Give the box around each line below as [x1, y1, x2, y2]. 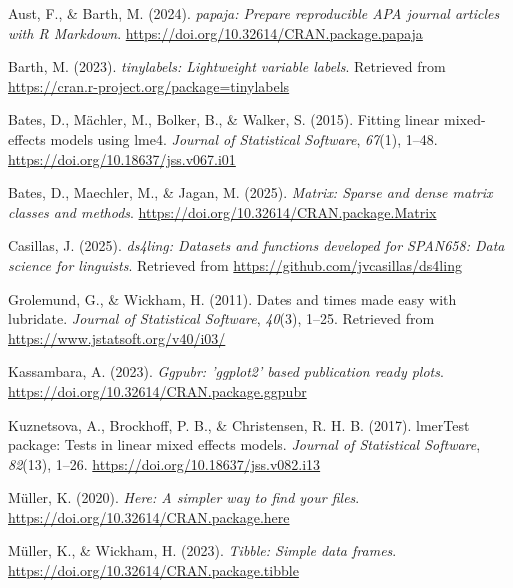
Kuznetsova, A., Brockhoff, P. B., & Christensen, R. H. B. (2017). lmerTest [8, 414, 470, 435]
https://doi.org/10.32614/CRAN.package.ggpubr [8, 380, 307, 401]
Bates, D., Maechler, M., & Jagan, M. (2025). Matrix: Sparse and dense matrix [8, 182, 493, 203]
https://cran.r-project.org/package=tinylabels [8, 75, 290, 96]
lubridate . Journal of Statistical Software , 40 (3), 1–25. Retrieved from [8, 308, 435, 329]
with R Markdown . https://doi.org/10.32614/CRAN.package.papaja [8, 22, 423, 43]
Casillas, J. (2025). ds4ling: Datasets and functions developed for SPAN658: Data [8, 235, 505, 256]
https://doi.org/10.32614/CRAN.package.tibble [8, 560, 299, 581]
